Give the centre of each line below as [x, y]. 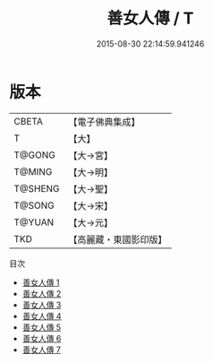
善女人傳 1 [41, 282]
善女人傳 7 [41, 350]
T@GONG [34, 155]
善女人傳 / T [150, 18]
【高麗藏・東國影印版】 [118, 239]
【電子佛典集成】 [104, 122]
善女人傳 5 [42, 327]
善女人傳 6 [42, 338]
